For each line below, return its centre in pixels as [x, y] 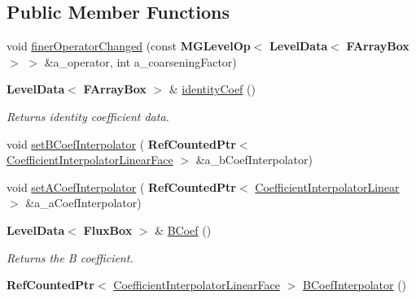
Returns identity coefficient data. [88, 116]
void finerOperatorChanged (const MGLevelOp [129, 46]
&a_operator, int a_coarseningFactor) [140, 61]
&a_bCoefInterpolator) [254, 160]
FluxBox [108, 230]
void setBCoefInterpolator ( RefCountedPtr [121, 143]
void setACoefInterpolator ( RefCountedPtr [121, 186]
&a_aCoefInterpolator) [83, 203]
